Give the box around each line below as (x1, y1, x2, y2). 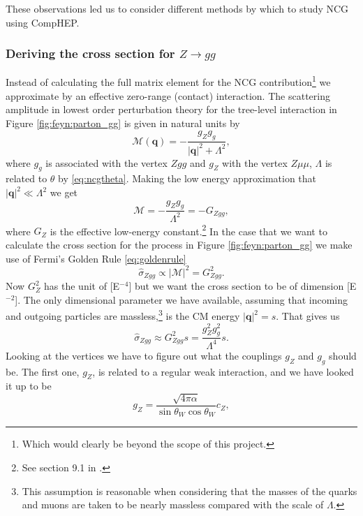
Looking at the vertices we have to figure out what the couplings (6, 348, 282, 362)
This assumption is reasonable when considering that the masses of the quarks (22, 483, 357, 498)
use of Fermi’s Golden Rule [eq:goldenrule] (6, 251, 186, 265)
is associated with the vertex (45, 155, 168, 170)
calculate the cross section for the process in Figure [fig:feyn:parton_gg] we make (6, 237, 353, 252)
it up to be (6, 378, 52, 393)
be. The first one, (6, 364, 80, 378)
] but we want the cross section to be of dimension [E (128, 279, 357, 293)
